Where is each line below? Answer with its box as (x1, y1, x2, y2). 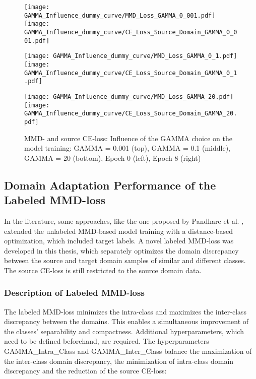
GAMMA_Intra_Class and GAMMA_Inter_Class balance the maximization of (4, 346, 252, 356)
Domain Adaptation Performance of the (4, 177, 216, 193)
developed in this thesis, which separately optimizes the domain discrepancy (4, 245, 239, 256)
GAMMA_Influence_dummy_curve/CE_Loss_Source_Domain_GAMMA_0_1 (24, 69, 237, 77)
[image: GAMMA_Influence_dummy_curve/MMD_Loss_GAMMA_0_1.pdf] (24, 52, 237, 60)
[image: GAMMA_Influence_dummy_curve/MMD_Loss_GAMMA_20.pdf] (24, 93, 234, 100)
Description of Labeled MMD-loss (4, 286, 145, 299)
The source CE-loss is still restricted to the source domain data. (4, 265, 202, 275)
